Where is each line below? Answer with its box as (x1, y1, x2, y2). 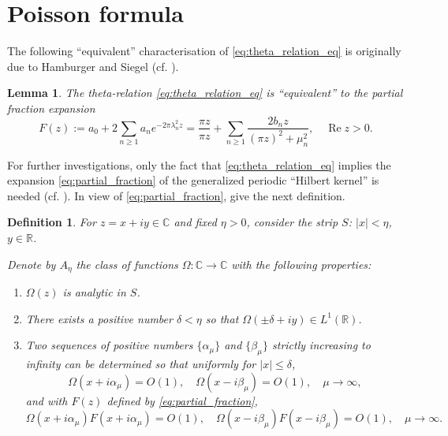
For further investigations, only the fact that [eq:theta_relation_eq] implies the (7, 156, 391, 173)
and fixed (174, 214, 217, 230)
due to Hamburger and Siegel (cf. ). (7, 58, 179, 74)
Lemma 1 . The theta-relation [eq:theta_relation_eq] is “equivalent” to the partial (7, 84, 403, 101)
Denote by (7, 255, 56, 272)
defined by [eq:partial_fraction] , (106, 392, 258, 408)
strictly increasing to (272, 337, 371, 353)
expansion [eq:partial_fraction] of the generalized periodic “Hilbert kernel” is (7, 172, 379, 188)
